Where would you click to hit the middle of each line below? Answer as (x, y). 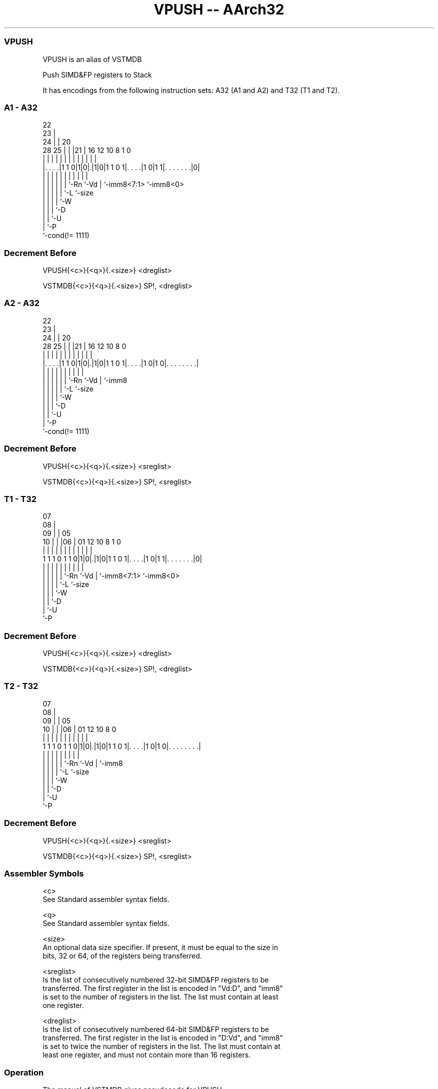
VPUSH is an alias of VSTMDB (92, 59)
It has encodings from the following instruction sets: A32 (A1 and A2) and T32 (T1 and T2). (191, 90)
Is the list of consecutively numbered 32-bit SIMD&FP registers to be (156, 980)
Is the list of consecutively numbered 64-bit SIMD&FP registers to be (156, 1029)
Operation (24, 1072)
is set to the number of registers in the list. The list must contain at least (160, 997)
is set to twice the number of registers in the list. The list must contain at (161, 1046)
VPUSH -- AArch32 (219, 9)
